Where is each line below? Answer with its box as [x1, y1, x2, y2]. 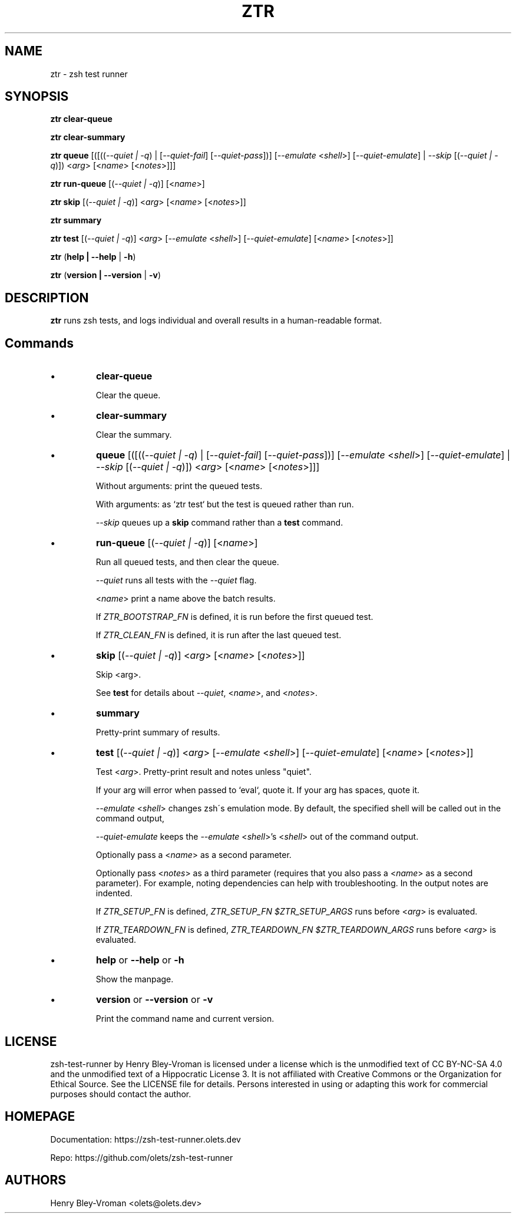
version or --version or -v [96, 993, 213, 1006]
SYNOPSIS [5, 89, 69, 104]
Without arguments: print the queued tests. [95, 481, 263, 491]
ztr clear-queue [50, 114, 113, 124]
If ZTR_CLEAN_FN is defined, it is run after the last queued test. [95, 630, 342, 641]
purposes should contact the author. [50, 1088, 191, 1099]
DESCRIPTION [5, 290, 89, 305]
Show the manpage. [95, 974, 174, 985]
